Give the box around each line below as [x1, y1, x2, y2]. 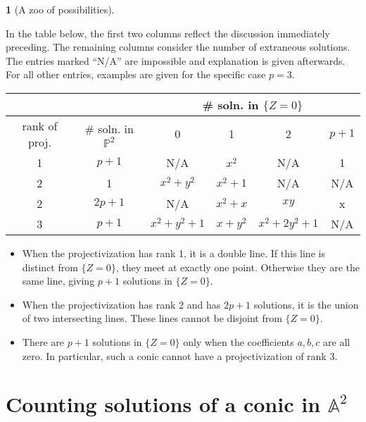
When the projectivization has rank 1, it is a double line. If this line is [22, 245, 325, 260]
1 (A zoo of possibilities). [6, 2, 115, 16]
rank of [22, 117, 58, 134]
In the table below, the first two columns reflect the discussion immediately [6, 25, 330, 40]
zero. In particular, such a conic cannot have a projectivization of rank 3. [22, 348, 338, 363]
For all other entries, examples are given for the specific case [6, 67, 266, 82]
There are [22, 334, 64, 349]
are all [323, 334, 351, 349]
